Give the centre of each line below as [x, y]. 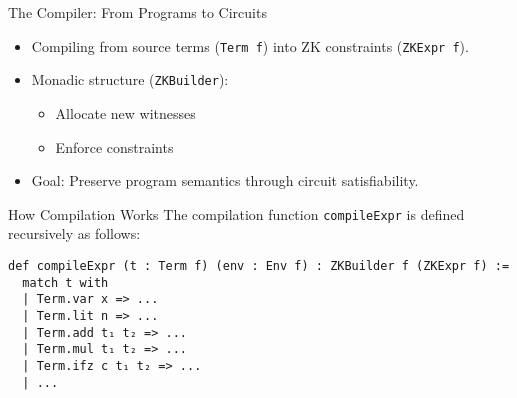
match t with [65, 282]
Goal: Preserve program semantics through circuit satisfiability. [225, 180]
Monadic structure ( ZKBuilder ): [130, 79]
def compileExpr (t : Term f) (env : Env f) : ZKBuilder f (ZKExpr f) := [259, 265]
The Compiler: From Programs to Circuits [137, 12]
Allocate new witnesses [125, 112]
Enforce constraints [114, 146]
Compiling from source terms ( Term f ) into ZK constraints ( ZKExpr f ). [250, 45]
